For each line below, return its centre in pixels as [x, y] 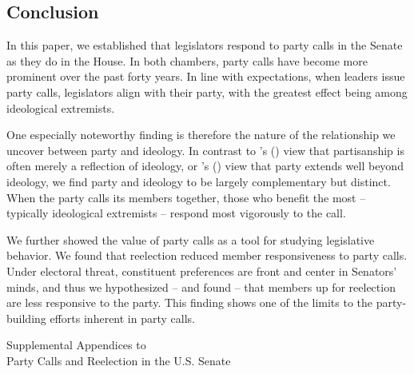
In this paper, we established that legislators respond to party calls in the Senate [205, 45]
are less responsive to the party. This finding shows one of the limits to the [190, 302]
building [26, 318]
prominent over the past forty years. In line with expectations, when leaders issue [206, 76]
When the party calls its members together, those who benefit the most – [186, 197]
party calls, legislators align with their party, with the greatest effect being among [207, 92]
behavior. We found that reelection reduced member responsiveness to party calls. [207, 255]
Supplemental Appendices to [76, 345]
